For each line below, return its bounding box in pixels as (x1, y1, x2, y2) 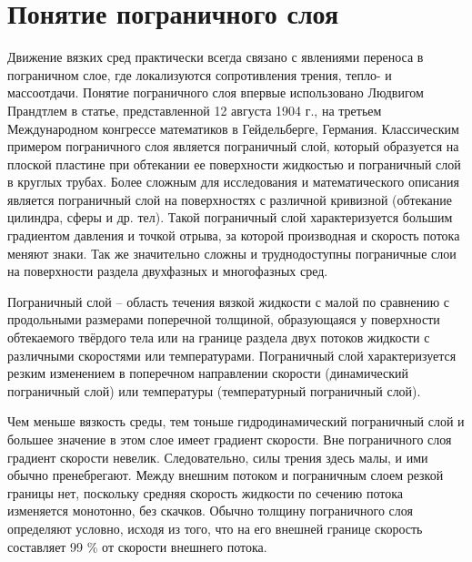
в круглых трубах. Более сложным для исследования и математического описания (7, 172, 459, 191)
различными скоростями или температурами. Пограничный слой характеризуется (7, 345, 457, 364)
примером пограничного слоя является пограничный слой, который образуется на (7, 137, 459, 156)
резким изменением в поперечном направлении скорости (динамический (7, 363, 409, 383)
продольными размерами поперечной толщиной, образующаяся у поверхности (7, 310, 440, 329)
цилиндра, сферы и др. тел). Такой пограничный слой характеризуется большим (7, 208, 453, 227)
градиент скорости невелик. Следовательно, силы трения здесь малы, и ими (7, 447, 428, 466)
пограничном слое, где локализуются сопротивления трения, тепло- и (7, 65, 392, 84)
